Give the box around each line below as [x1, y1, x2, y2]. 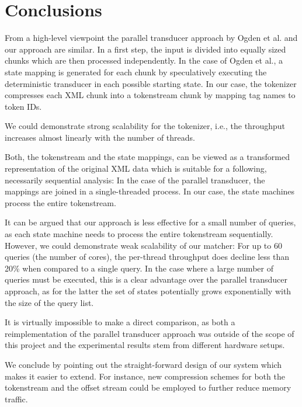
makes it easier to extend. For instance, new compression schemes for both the [5, 370, 285, 382]
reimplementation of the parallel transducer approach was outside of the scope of [5, 327, 294, 339]
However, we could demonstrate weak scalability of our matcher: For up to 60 [5, 239, 282, 251]
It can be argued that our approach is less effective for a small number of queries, [5, 216, 296, 228]
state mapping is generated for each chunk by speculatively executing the [5, 65, 267, 78]
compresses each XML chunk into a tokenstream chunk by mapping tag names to [5, 89, 296, 101]
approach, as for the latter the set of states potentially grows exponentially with [5, 285, 291, 297]
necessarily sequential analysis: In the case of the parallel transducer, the [5, 173, 265, 186]
